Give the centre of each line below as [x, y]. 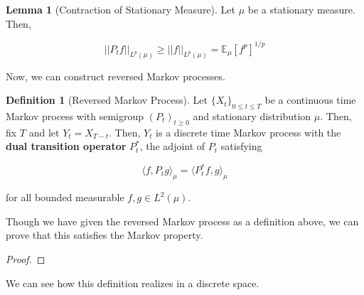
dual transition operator [66, 146]
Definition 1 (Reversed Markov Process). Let [107, 100]
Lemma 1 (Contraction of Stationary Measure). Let [121, 9]
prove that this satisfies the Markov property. [105, 235]
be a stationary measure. [301, 9]
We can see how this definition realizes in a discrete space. [133, 283]
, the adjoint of [172, 146]
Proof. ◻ [26, 259]
